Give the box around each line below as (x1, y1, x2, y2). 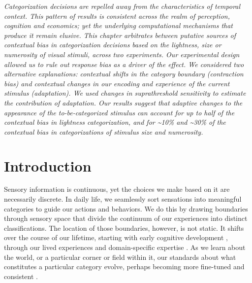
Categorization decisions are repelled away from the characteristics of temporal (4, 1, 241, 11)
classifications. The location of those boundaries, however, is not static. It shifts (4, 222, 244, 233)
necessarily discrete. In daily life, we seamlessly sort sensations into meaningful (4, 194, 242, 204)
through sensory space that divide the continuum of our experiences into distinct (4, 213, 248, 223)
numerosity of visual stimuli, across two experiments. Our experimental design (4, 49, 240, 59)
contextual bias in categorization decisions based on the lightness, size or (4, 39, 221, 50)
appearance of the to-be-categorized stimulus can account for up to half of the (4, 107, 235, 117)
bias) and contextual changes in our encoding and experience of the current (4, 78, 230, 88)
